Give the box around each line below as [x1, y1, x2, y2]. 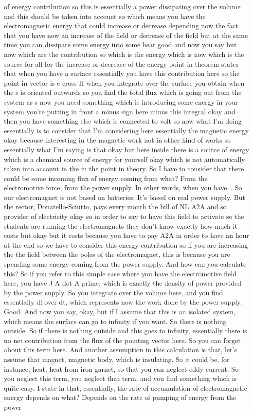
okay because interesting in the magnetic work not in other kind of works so [4, 135, 231, 145]
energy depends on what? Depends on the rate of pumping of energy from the [4, 392, 236, 402]
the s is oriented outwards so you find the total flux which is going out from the [4, 87, 242, 97]
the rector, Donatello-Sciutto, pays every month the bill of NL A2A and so [4, 201, 227, 212]
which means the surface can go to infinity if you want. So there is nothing [4, 316, 227, 326]
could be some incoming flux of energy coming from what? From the [4, 173, 208, 183]
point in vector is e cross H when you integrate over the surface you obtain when [4, 77, 245, 88]
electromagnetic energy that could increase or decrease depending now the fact [4, 20, 238, 31]
